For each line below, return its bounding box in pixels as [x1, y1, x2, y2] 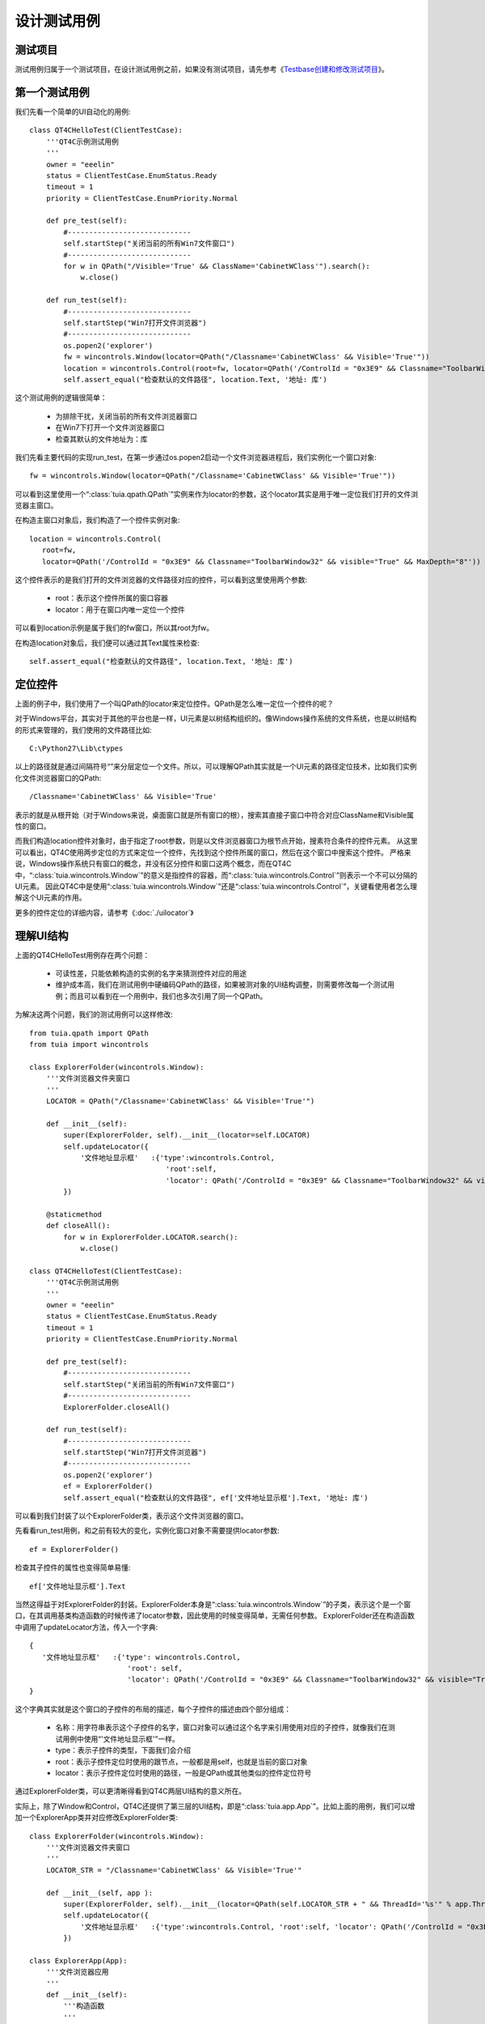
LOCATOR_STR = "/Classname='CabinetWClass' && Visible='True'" [45, 1865, 302, 1874]
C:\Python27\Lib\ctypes [29, 744, 124, 753]
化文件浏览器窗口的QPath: [15, 773, 102, 783]
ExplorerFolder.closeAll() [63, 1402, 171, 1412]
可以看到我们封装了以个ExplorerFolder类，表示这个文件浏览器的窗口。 [15, 1511, 248, 1521]
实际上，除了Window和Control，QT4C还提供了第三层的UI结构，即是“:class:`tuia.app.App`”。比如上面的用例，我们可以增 [15, 1801, 415, 1811]
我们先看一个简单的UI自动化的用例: [15, 106, 131, 117]
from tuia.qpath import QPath [29, 1028, 150, 1038]
